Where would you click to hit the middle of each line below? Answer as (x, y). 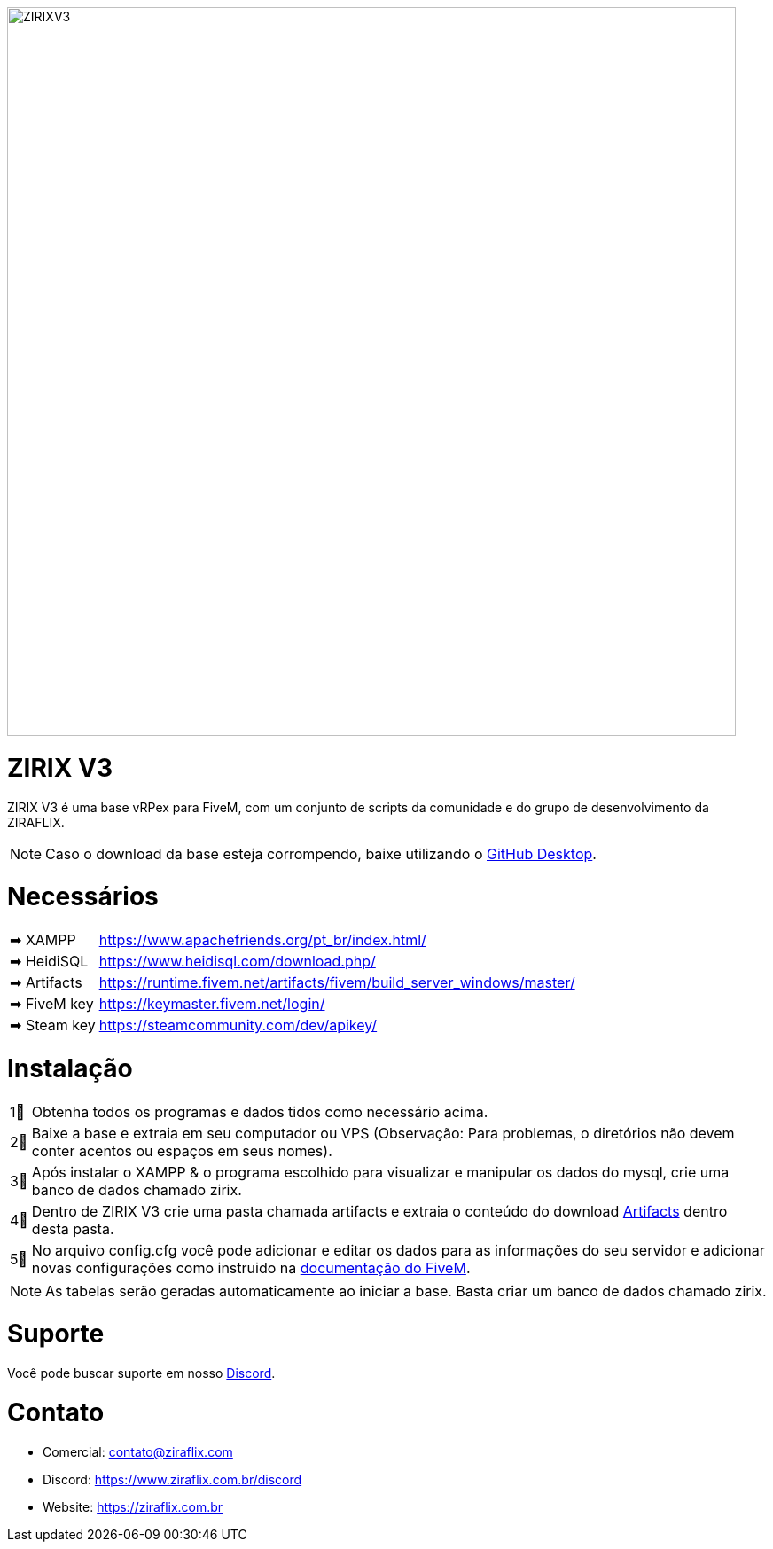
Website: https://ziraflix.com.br (133, 1506)
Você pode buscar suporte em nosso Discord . (141, 1373)
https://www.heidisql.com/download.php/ (237, 961)
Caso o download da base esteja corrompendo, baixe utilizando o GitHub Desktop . (321, 853)
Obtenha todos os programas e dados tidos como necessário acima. (260, 1111)
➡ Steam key (53, 1025)
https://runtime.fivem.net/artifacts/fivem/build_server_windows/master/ (337, 982)
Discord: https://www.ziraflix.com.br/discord (172, 1479)
